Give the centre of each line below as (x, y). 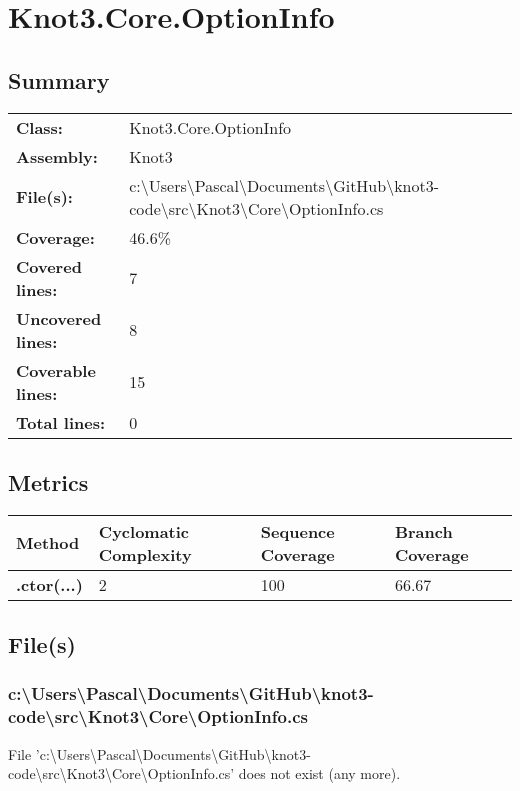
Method (48, 543)
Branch (423, 531)
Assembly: (57, 156)
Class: (39, 127)
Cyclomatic (144, 531)
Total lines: (61, 422)
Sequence (297, 531)
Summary (59, 79)
